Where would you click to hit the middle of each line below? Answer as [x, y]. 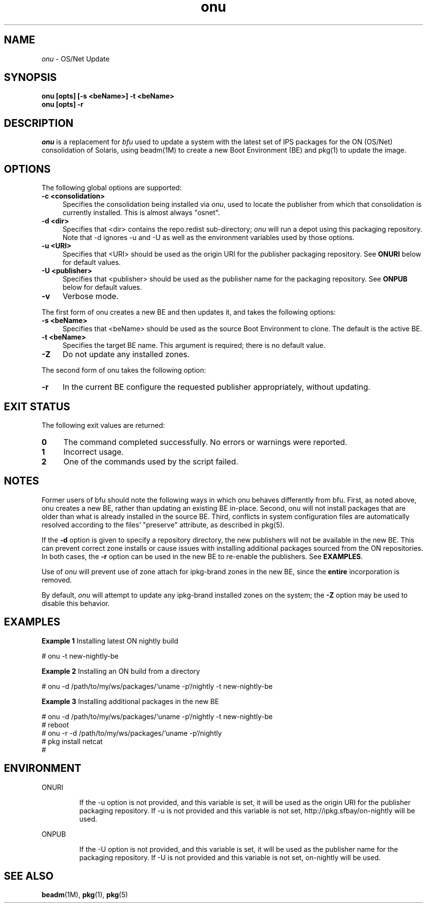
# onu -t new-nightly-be [80, 656]
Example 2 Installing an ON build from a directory [121, 671]
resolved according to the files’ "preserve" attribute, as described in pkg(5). [163, 524]
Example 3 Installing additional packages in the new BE [130, 701]
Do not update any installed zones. [126, 354]
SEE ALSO [29, 876]
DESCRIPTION [39, 123]
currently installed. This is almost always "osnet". [141, 213]
